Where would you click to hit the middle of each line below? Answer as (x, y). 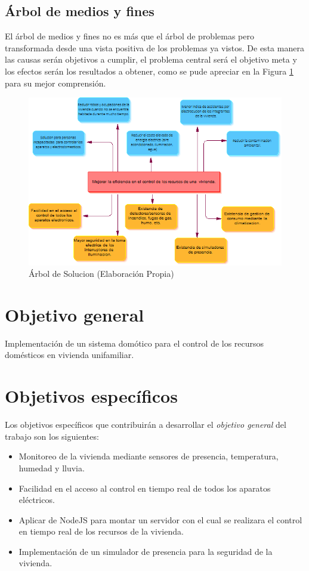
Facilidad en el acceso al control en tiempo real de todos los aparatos (145, 488)
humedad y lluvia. (52, 467)
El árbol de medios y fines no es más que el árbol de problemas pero (129, 36)
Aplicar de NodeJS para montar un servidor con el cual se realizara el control (160, 519)
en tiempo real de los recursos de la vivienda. (101, 531)
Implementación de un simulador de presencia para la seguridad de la (146, 551)
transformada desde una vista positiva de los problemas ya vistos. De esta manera (154, 47)
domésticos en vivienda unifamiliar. (69, 355)
